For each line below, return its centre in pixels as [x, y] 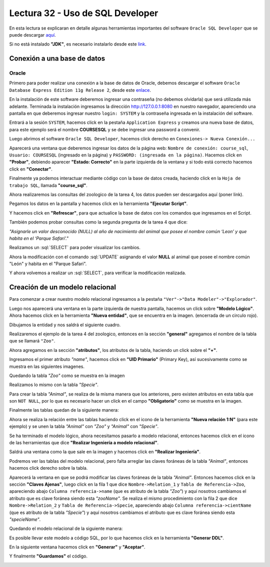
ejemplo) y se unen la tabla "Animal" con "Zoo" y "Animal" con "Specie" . [84, 427]
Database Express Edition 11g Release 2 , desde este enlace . [80, 90]
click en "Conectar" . [31, 169]
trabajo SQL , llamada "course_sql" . [48, 185]
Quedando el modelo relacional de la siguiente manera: [66, 528]
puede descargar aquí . [32, 35]
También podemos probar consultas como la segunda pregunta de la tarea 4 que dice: [98, 222]
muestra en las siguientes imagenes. [47, 366]
